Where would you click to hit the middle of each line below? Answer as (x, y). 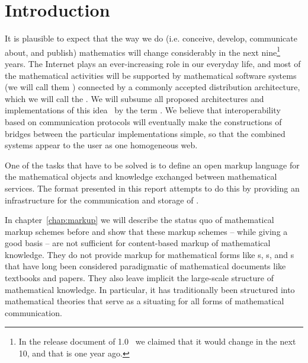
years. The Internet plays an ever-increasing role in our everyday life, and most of (153, 63)
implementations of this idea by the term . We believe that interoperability (143, 110)
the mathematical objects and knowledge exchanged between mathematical (141, 176)
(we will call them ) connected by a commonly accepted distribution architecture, (153, 87)
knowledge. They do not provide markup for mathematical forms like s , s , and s (150, 254)
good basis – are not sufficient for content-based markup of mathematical (138, 243)
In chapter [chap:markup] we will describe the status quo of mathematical (139, 220)
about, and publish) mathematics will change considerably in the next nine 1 (143, 51)
